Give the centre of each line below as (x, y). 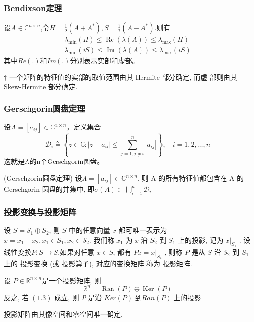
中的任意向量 (90, 230)
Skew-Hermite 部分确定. (41, 86)
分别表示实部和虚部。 (104, 60)
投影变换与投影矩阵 (40, 211)
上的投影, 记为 (200, 240)
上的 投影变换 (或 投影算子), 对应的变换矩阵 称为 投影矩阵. (98, 264)
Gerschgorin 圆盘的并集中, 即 (49, 189)
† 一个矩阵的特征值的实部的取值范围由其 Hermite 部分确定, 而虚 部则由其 (121, 77)
